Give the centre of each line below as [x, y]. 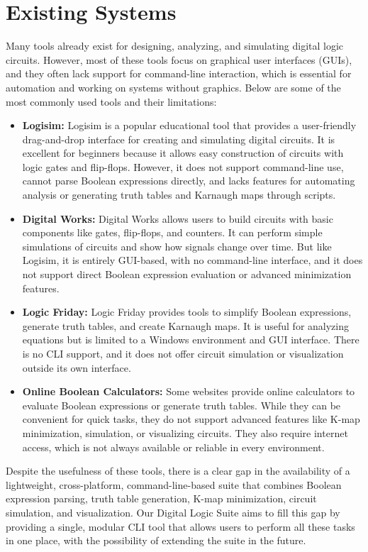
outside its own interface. [77, 367]
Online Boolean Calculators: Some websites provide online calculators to [189, 391]
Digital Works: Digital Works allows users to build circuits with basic [178, 218]
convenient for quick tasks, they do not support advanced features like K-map [191, 419]
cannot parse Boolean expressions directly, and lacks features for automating [189, 181]
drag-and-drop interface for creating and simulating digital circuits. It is [179, 139]
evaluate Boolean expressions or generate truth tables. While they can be [182, 405]
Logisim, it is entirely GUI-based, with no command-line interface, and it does [193, 260]
